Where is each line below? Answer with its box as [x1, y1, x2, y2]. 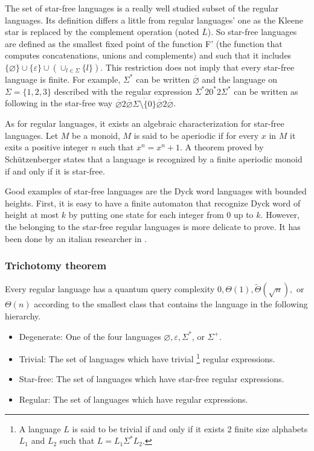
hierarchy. [5, 309, 41, 322]
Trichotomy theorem [5, 258, 107, 273]
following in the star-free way [5, 97, 113, 109]
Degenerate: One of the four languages [19, 330, 161, 342]
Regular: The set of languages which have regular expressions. [19, 392, 248, 405]
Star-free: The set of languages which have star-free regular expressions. [19, 373, 284, 385]
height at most [5, 208, 59, 221]
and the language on [202, 72, 277, 85]
